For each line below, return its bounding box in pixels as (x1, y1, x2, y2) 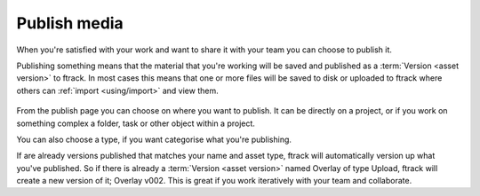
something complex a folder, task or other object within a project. (16, 118, 255, 129)
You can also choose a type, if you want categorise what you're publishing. (16, 134, 292, 145)
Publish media (16, 13, 124, 33)
